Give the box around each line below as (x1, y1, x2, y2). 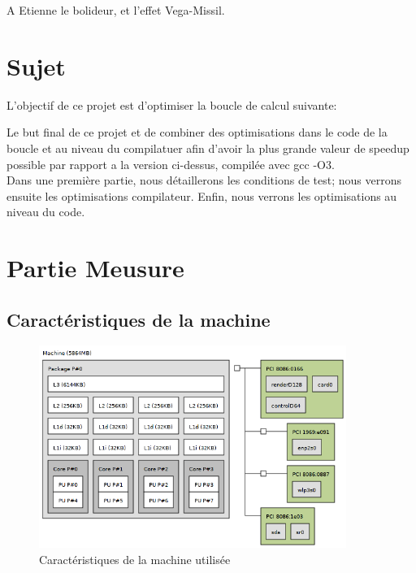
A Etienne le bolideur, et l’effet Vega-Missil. (6, 2, 225, 18)
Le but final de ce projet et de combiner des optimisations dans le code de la (6, 124, 388, 141)
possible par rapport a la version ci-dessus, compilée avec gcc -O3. (6, 155, 335, 172)
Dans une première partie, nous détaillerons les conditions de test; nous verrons (6, 171, 401, 189)
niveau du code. (6, 203, 85, 220)
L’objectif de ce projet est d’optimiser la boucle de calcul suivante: (6, 96, 337, 113)
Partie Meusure (6, 251, 184, 284)
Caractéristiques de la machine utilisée (39, 550, 231, 567)
